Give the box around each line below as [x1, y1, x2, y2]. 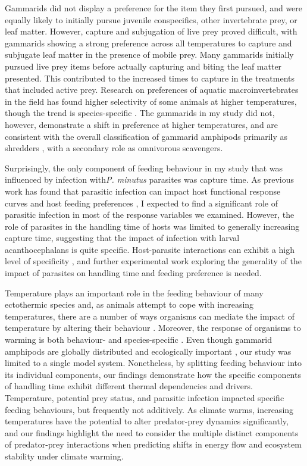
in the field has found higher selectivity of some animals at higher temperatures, [5, 95, 297, 107]
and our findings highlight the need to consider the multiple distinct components [5, 426, 299, 439]
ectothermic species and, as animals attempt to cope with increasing [5, 298, 254, 311]
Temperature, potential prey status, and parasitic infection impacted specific [5, 392, 284, 404]
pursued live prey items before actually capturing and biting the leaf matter [5, 60, 282, 72]
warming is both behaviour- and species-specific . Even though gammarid [5, 333, 272, 346]
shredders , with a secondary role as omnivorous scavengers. [5, 142, 223, 154]
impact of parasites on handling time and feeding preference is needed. [5, 267, 262, 279]
